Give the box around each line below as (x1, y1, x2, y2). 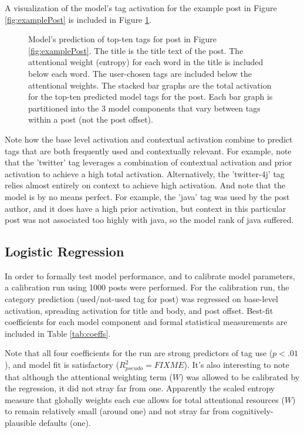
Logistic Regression (5, 242, 124, 261)
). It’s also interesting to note (184, 358, 289, 371)
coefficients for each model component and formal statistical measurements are (5, 316, 288, 328)
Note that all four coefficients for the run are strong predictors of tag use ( (5, 347, 273, 359)
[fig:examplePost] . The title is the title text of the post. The (28, 44, 244, 56)
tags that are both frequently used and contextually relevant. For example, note (5, 144, 292, 157)
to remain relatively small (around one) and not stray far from (5, 405, 229, 417)
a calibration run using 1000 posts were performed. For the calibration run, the (5, 281, 289, 293)
